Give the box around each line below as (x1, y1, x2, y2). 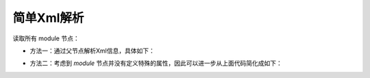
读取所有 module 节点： (12, 34, 79, 42)
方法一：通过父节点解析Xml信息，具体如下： (29, 47, 156, 55)
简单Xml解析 (12, 10, 84, 25)
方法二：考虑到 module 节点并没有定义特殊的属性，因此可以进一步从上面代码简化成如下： (29, 59, 282, 68)
